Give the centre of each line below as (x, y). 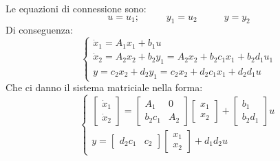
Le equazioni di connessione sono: (76, 8)
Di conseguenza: (39, 30)
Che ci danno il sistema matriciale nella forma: (104, 87)
